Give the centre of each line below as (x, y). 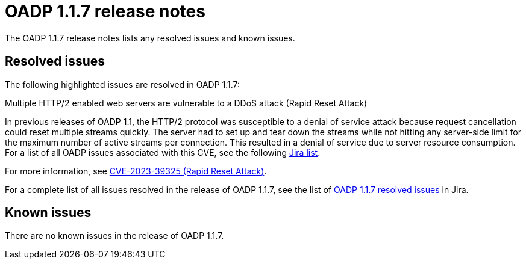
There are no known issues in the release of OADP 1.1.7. (114, 236)
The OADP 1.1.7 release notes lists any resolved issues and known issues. (150, 38)
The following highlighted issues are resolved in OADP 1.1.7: (123, 84)
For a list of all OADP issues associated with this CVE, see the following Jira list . (163, 152)
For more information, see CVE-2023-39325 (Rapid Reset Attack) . (136, 171)
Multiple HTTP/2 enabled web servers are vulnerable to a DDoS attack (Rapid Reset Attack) (186, 103)
